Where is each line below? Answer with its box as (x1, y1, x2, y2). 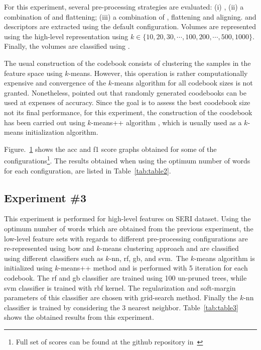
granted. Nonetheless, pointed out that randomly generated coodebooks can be (4, 87, 246, 98)
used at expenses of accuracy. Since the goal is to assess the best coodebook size (4, 97, 250, 108)
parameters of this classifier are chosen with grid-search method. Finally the (4, 292, 238, 303)
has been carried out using (4, 117, 85, 127)
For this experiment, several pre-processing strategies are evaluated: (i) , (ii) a (4, 2, 244, 12)
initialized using (4, 262, 53, 273)
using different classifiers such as (4, 252, 103, 263)
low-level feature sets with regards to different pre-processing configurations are (4, 233, 248, 243)
